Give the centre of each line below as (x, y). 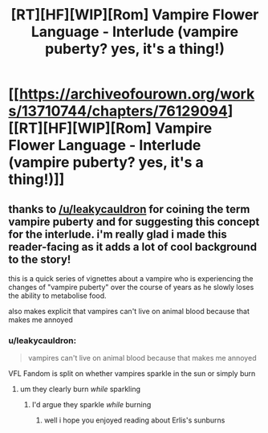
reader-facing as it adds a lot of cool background (133, 247)
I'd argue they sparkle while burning (91, 405)
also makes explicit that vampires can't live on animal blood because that (129, 311)
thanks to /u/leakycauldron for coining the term (129, 209)
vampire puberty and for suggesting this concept (134, 221)
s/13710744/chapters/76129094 (118, 111)
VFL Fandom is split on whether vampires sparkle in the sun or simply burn (132, 374)
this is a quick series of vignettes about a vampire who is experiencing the (131, 278)
